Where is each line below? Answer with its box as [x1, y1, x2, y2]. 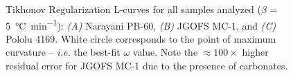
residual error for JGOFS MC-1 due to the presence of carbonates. [6, 58, 288, 73]
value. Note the [132, 45, 198, 59]
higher [242, 45, 269, 59]
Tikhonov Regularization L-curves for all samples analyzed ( [6, 2, 262, 16]
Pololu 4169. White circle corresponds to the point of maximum [6, 31, 276, 45]
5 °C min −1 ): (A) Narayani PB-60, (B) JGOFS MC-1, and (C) [6, 16, 276, 32]
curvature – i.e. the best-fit [6, 45, 121, 59]
